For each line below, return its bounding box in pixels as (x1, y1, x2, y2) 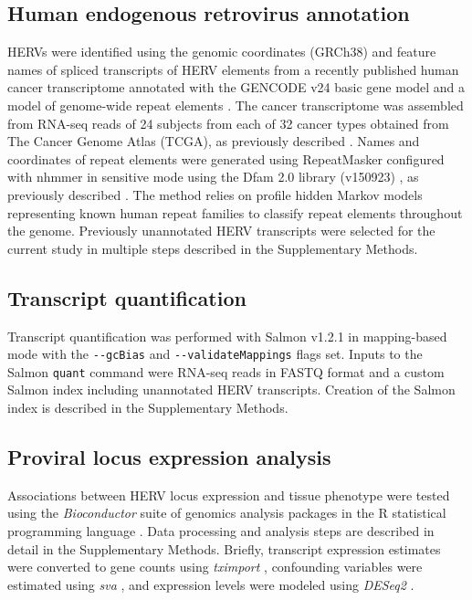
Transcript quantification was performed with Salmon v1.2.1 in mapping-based (7, 326, 447, 345)
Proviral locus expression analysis (7, 443, 331, 471)
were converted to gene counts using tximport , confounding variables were (7, 557, 423, 576)
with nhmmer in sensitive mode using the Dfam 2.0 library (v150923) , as (7, 167, 419, 186)
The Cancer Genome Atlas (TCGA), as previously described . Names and (7, 132, 420, 151)
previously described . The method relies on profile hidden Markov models (7, 184, 423, 204)
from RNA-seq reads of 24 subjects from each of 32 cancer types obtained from (7, 113, 449, 132)
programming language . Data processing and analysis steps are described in (7, 521, 435, 541)
